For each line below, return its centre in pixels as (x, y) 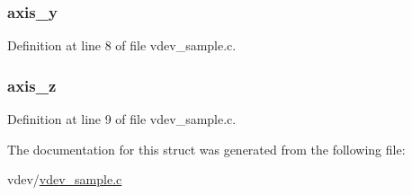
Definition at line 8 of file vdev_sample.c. (122, 45)
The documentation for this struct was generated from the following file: (206, 149)
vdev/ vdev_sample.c (65, 179)
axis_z (32, 85)
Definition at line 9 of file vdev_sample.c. (122, 119)
